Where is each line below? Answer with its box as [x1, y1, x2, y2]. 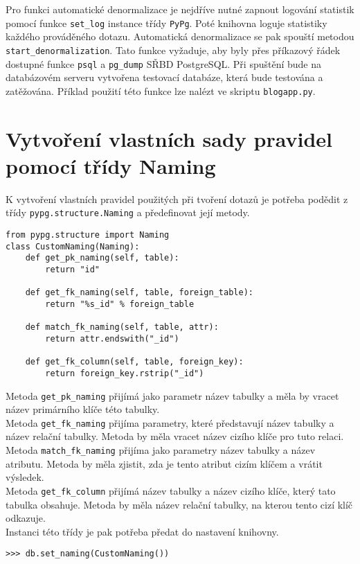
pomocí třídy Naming [6, 151, 216, 179]
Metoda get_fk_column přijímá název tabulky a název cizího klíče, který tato [6, 483, 336, 497]
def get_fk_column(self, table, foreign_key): [25, 357, 244, 367]
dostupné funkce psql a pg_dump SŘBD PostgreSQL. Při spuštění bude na [6, 56, 322, 71]
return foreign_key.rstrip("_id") [45, 368, 204, 378]
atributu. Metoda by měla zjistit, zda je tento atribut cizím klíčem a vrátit [6, 456, 323, 470]
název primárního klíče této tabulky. [6, 402, 160, 416]
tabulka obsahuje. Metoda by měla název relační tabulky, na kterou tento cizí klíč [6, 497, 353, 511]
